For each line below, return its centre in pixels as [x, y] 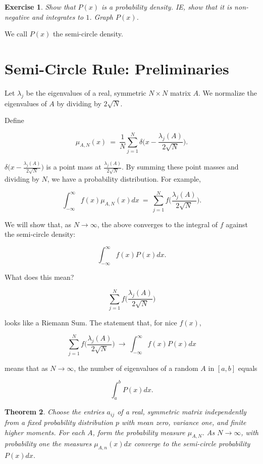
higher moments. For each [45, 432]
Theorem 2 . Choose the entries [55, 412]
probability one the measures [48, 444]
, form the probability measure [139, 432]
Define [14, 120]
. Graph [101, 16]
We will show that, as [38, 224]
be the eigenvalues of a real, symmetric [86, 92]
